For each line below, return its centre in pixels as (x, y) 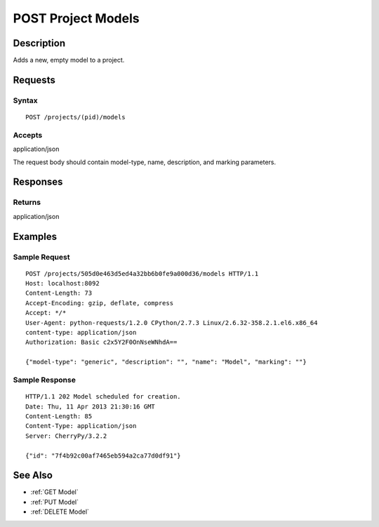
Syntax (25, 100)
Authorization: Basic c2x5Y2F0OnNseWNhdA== (101, 342)
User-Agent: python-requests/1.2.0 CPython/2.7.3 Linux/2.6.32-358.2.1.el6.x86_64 (172, 322)
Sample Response (45, 380)
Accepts (28, 135)
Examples (35, 236)
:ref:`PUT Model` (54, 502)
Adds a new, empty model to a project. (69, 60)
